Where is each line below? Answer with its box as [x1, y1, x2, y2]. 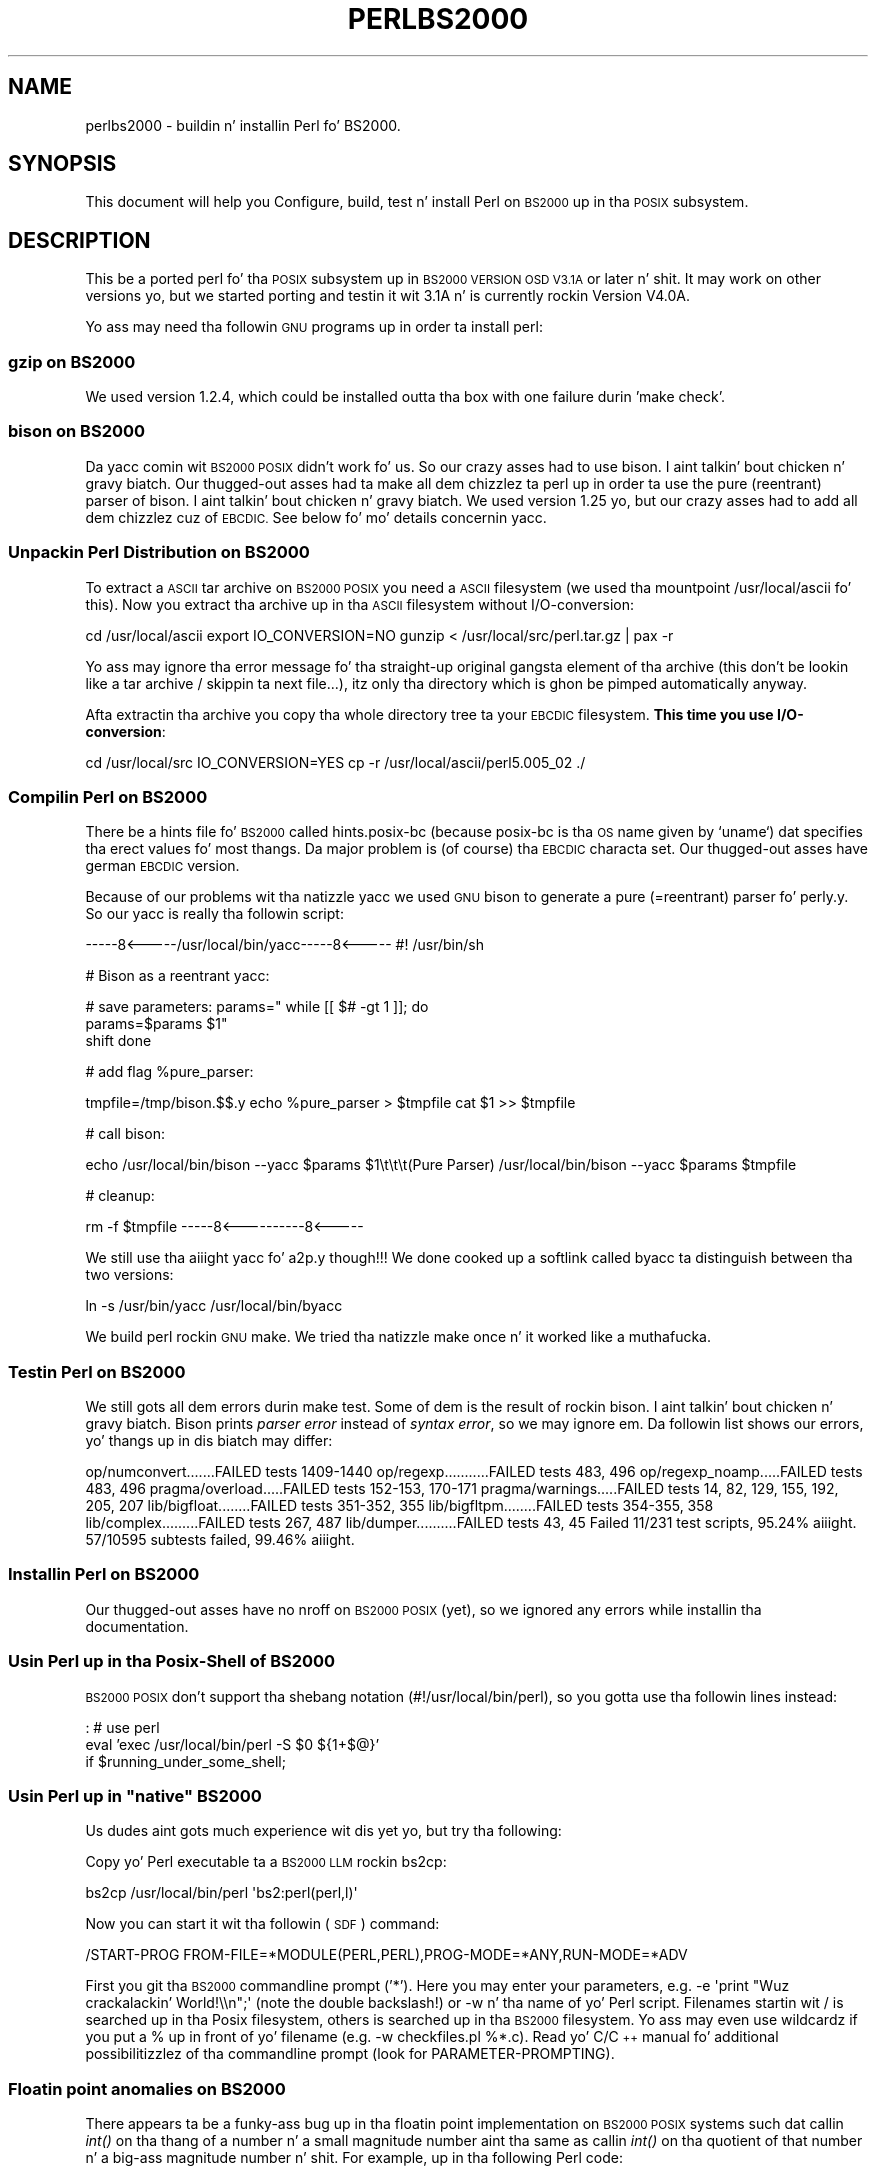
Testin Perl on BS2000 [8, 1361, 186, 1382]
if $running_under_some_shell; [85, 1752, 286, 1770]
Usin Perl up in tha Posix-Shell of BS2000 [8, 1651, 336, 1672]
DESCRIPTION [8, 227, 151, 253]
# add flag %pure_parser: [85, 1063, 254, 1081]
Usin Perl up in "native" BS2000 [8, 1785, 262, 1806]
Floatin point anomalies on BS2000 [8, 2078, 286, 2099]
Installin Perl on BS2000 [8, 1564, 200, 1585]
